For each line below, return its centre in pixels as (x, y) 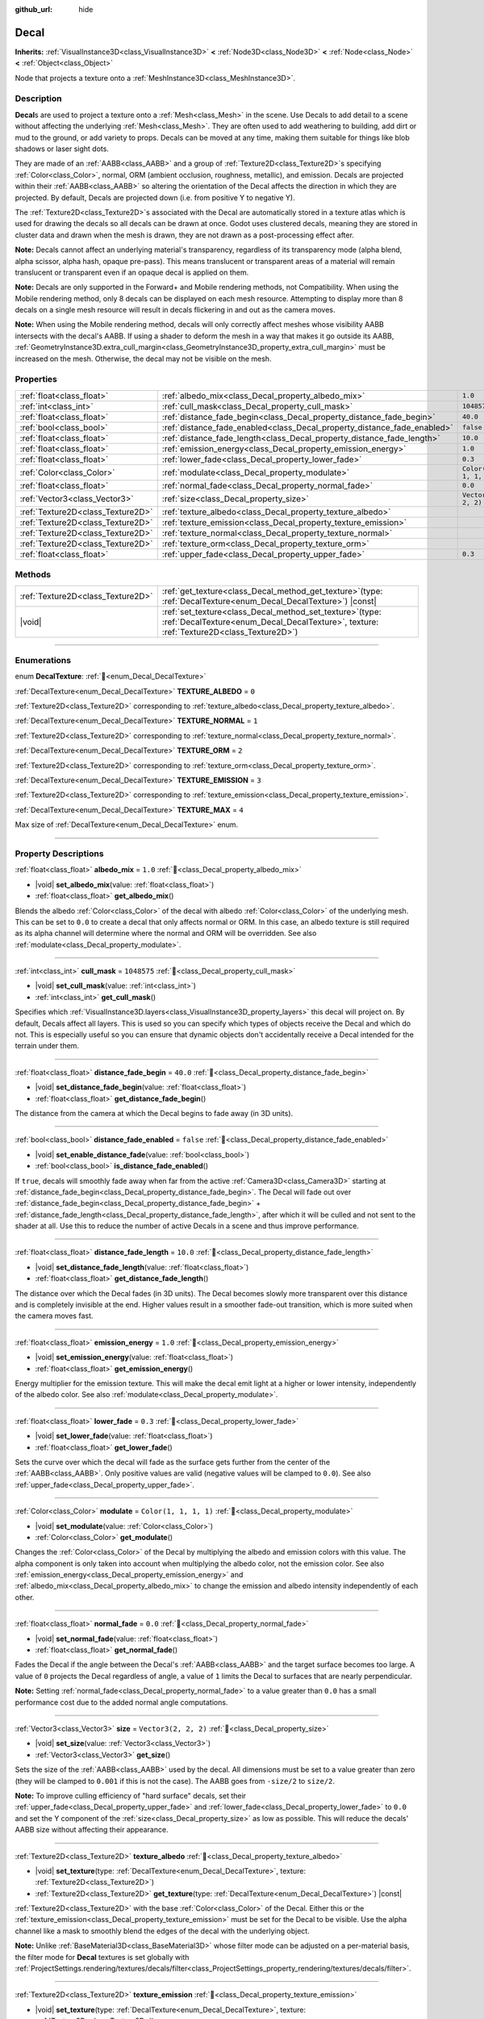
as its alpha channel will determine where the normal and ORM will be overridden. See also (166, 934)
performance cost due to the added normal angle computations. (121, 1702)
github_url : (33, 9)
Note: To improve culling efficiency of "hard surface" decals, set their (130, 1795)
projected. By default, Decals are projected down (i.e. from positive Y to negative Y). (155, 197)
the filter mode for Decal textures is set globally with (102, 1957)
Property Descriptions (59, 854)
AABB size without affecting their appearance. (92, 1830)
